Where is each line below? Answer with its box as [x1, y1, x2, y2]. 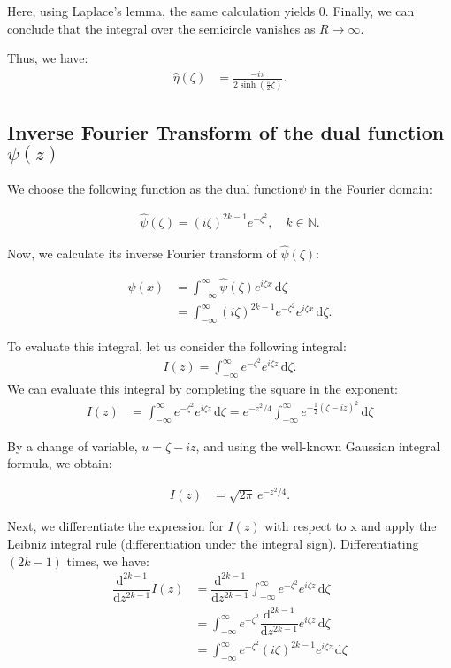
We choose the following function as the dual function [7, 179, 299, 197]
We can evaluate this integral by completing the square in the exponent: [7, 380, 399, 398]
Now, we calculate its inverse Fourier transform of [7, 243, 277, 262]
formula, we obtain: [7, 454, 112, 472]
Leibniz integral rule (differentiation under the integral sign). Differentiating [7, 534, 419, 552]
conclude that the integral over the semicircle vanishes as [7, 19, 316, 37]
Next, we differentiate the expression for [7, 517, 224, 535]
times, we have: [66, 551, 149, 570]
